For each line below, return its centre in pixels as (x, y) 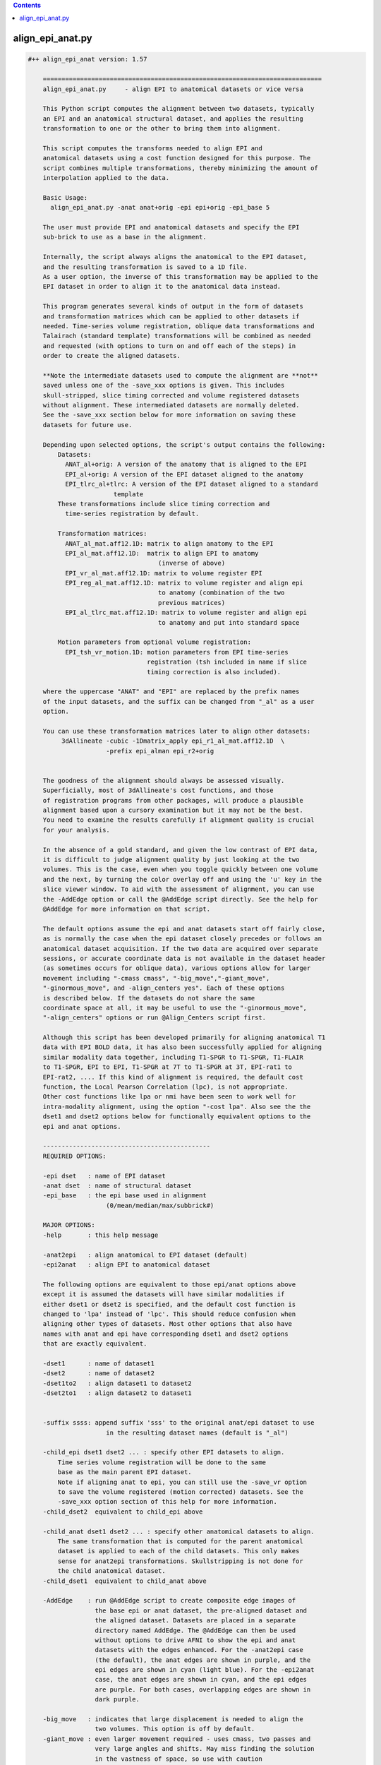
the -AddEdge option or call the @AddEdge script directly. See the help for (181, 899)
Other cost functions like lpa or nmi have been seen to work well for (169, 1097)
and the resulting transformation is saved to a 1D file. (145, 267)
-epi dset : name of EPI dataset (104, 1176)
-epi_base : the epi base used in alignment (125, 1196)
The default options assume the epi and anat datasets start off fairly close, (184, 929)
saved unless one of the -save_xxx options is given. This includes (164, 385)
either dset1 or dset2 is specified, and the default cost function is (169, 1304)
